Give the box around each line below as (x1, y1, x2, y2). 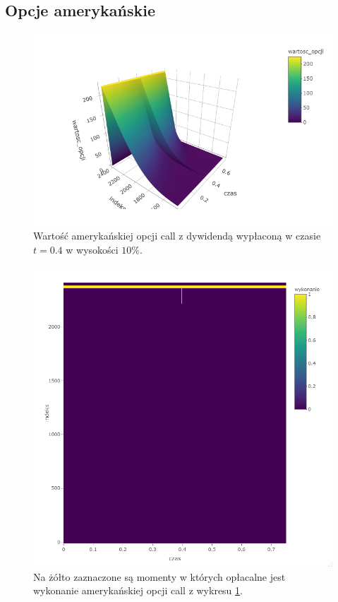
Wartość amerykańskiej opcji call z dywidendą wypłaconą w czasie (33, 228, 321, 243)
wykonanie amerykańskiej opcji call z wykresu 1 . (33, 583, 243, 598)
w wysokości (66, 242, 119, 256)
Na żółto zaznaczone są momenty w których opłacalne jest (33, 569, 286, 584)
